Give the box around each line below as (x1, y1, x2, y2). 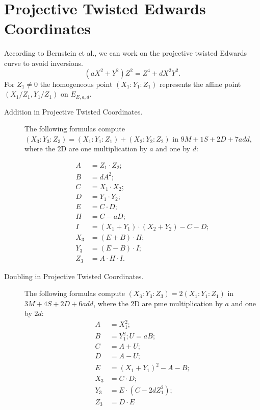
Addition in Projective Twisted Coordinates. (4, 106, 143, 117)
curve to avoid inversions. (4, 57, 84, 68)
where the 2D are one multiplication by (24, 143, 147, 154)
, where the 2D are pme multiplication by (93, 298, 223, 308)
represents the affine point (159, 78, 241, 89)
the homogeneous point (40, 78, 113, 89)
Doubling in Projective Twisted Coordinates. (4, 270, 144, 281)
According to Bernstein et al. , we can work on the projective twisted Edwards (4, 48, 247, 58)
